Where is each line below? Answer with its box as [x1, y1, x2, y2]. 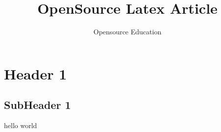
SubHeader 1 [4, 97, 71, 112]
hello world [4, 120, 37, 131]
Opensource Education [93, 26, 162, 37]
